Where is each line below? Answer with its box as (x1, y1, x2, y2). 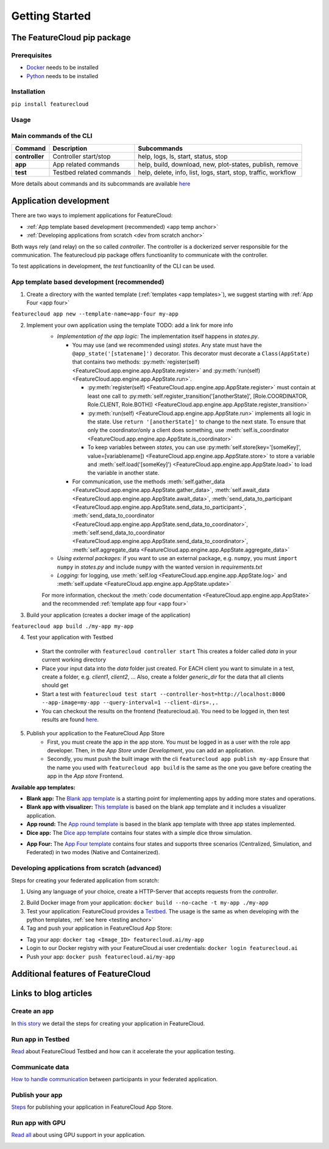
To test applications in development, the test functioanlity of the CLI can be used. (11, 262, 216, 270)
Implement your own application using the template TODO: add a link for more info (26, 321, 233, 329)
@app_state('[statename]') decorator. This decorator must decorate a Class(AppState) (72, 350, 310, 357)
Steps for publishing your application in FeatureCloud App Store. (11, 1103, 173, 1111)
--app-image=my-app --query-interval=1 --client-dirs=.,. (41, 699, 219, 706)
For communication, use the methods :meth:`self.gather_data (72, 478, 225, 485)
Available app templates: (11, 783, 76, 791)
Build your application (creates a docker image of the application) (26, 611, 191, 619)
